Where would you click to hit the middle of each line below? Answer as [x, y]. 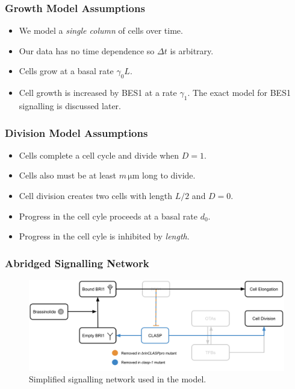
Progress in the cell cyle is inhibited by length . [104, 236]
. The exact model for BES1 [239, 93]
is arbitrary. [192, 50]
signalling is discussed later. [70, 106]
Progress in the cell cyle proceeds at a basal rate [108, 216]
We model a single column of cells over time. [101, 30]
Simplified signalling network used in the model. [118, 379]
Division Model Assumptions [76, 132]
